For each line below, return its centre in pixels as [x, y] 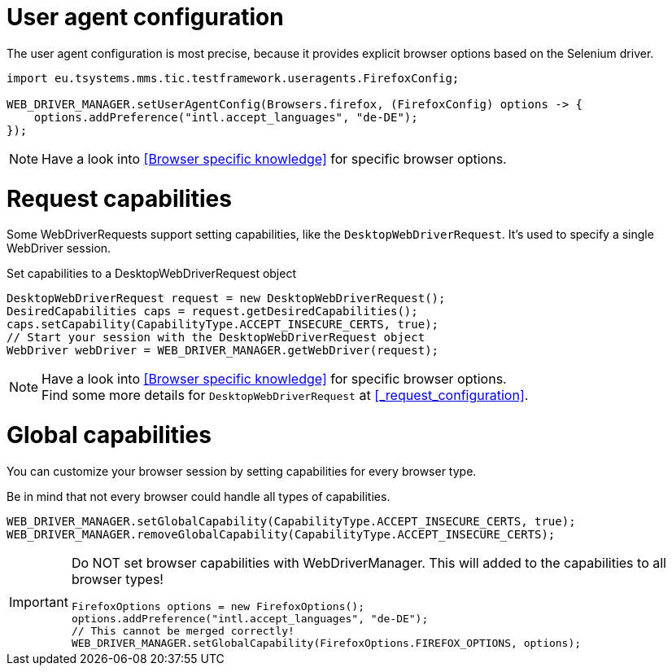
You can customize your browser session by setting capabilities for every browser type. [242, 471]
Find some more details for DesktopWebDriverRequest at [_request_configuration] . [285, 395]
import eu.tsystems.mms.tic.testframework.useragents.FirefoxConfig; [233, 78]
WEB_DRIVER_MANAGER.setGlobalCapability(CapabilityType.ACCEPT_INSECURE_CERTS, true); [291, 521]
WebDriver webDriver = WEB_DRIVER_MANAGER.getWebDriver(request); [223, 351]
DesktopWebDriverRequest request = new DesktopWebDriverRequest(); [226, 299]
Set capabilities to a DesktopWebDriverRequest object [151, 274]
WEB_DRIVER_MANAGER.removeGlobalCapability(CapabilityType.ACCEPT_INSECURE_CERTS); [281, 534]
